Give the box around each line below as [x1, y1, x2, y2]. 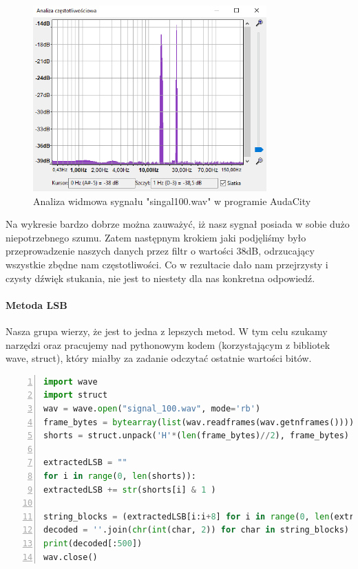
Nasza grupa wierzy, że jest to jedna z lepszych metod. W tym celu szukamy [6, 324, 328, 339]
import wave [43, 376, 98, 387]
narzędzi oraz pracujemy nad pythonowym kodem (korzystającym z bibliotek [6, 337, 330, 352]
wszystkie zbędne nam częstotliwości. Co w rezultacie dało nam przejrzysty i [6, 257, 328, 272]
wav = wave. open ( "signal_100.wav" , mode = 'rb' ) [43, 403, 261, 414]
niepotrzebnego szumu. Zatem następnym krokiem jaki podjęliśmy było [6, 230, 306, 244]
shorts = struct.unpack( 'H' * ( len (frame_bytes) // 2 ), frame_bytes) [43, 431, 349, 441]
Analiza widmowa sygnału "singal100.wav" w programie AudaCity [33, 193, 311, 208]
